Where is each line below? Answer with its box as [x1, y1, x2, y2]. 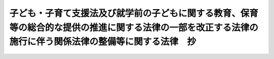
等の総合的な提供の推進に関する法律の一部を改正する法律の [9, 22, 259, 33]
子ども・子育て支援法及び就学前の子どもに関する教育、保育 [9, 8, 259, 19]
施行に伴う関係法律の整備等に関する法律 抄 [9, 36, 196, 48]
